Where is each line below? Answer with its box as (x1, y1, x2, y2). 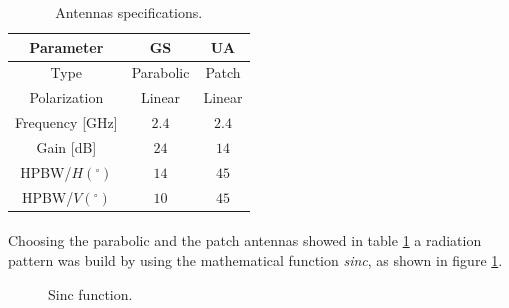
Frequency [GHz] (15, 112, 118, 133)
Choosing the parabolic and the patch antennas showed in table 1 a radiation (8, 230, 482, 251)
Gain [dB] (36, 136, 97, 157)
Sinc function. (48, 283, 133, 304)
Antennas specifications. (55, 2, 203, 22)
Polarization (29, 87, 104, 108)
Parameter (29, 36, 104, 57)
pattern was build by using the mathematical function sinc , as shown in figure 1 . (8, 249, 503, 270)
